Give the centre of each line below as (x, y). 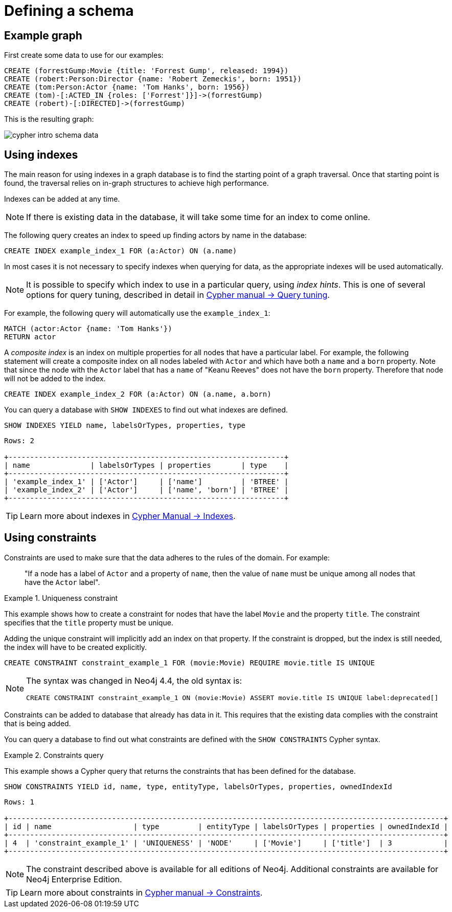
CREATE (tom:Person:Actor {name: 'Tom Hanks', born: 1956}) (127, 87)
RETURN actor (30, 337)
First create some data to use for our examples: (84, 55)
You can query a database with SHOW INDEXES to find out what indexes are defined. (146, 410)
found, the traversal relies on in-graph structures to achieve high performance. (137, 183)
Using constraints (50, 538)
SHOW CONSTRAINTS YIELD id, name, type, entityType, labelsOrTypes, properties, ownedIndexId (198, 786)
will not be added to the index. (55, 379)
